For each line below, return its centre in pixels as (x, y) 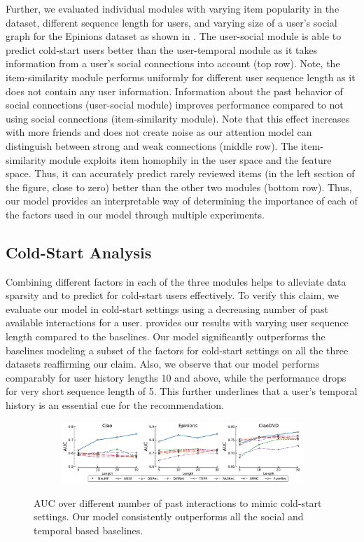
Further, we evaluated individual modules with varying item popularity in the (173, 8)
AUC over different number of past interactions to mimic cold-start (178, 502)
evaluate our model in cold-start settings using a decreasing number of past (167, 308)
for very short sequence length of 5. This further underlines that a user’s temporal (182, 391)
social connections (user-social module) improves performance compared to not (175, 105)
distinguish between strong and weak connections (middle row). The (152, 145)
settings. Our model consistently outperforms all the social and (169, 516)
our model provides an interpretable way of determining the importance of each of (182, 201)
